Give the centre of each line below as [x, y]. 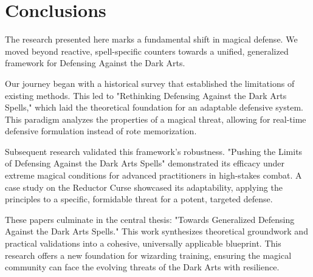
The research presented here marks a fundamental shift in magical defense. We [151, 39]
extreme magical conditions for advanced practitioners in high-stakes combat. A [153, 175]
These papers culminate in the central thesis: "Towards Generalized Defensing [150, 219]
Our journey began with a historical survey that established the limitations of [150, 83]
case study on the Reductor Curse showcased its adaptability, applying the [144, 187]
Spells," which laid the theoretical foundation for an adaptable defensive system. [154, 107]
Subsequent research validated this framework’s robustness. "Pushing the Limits [154, 151]
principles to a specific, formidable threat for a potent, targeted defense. [139, 199]
